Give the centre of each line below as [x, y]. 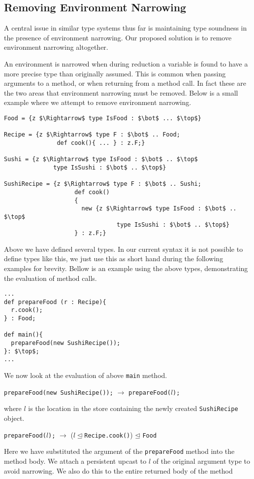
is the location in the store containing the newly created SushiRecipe [133, 408]
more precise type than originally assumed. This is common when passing [115, 73]
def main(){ [23, 335]
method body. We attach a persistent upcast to [75, 461]
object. [14, 418]
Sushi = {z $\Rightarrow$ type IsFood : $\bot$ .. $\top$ [101, 159]
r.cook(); [27, 310]
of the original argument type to [201, 461]
